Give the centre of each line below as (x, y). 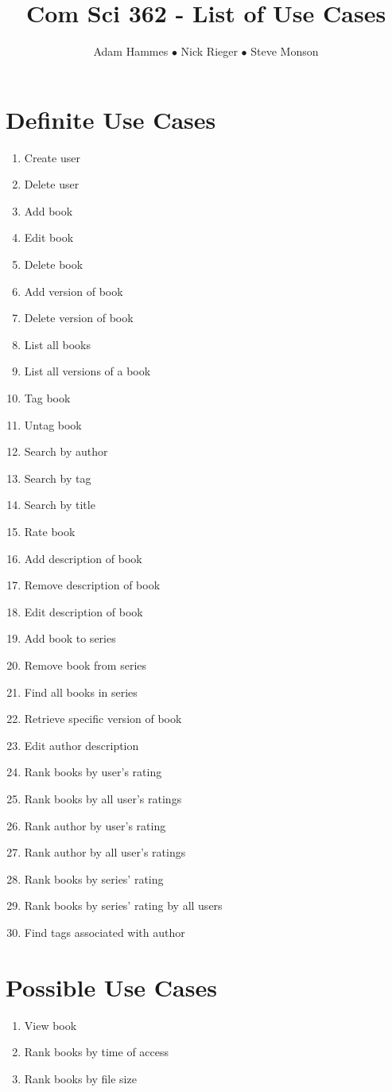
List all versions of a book (87, 371)
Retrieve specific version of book (103, 719)
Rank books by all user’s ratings (103, 798)
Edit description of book (83, 611)
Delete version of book (79, 318)
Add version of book (74, 291)
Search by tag (58, 478)
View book (50, 1025)
